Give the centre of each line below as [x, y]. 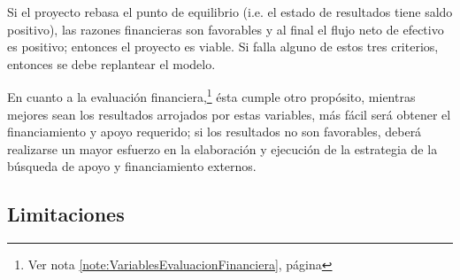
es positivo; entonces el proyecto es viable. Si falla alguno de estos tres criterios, [223, 47]
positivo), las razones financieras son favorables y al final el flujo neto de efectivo [226, 29]
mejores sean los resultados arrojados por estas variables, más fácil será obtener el [229, 114]
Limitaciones [66, 214]
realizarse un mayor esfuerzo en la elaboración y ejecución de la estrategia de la [222, 148]
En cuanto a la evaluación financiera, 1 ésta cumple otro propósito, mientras [211, 96]
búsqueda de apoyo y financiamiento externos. [132, 166]
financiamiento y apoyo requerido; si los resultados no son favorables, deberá [215, 132]
